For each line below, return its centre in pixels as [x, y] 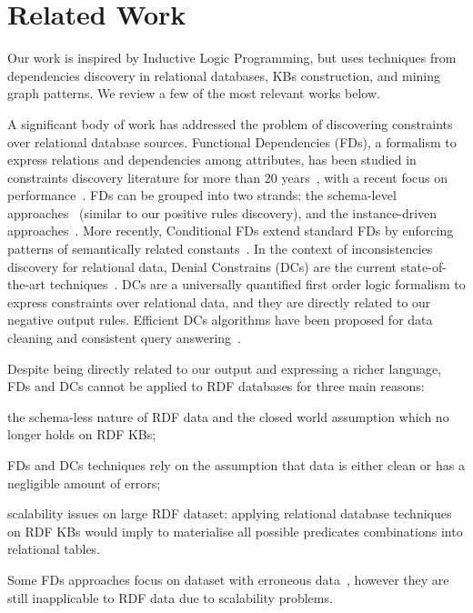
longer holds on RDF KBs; [82, 434]
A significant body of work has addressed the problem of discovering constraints [230, 123]
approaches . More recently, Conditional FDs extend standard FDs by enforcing [231, 231]
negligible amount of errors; [84, 482]
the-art [27, 284]
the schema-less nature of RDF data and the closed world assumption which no [228, 416]
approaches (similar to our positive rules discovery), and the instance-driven [222, 212]
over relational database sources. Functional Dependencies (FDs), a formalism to [232, 141]
